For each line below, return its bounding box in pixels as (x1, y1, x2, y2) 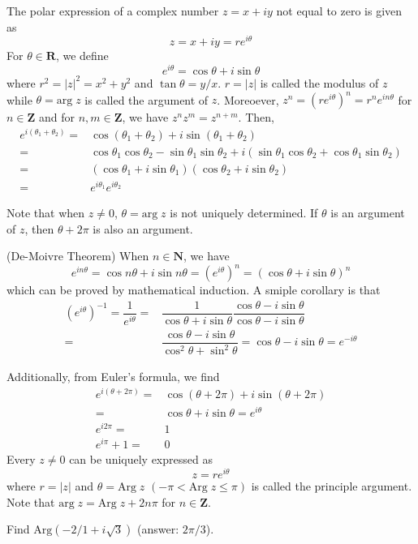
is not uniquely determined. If (170, 203, 318, 221)
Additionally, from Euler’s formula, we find (6, 368, 220, 385)
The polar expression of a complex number (6, 2, 219, 19)
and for (39, 109, 75, 126)
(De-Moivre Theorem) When (6, 247, 149, 264)
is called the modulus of (260, 74, 379, 91)
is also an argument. (93, 220, 193, 237)
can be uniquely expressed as (69, 451, 213, 468)
